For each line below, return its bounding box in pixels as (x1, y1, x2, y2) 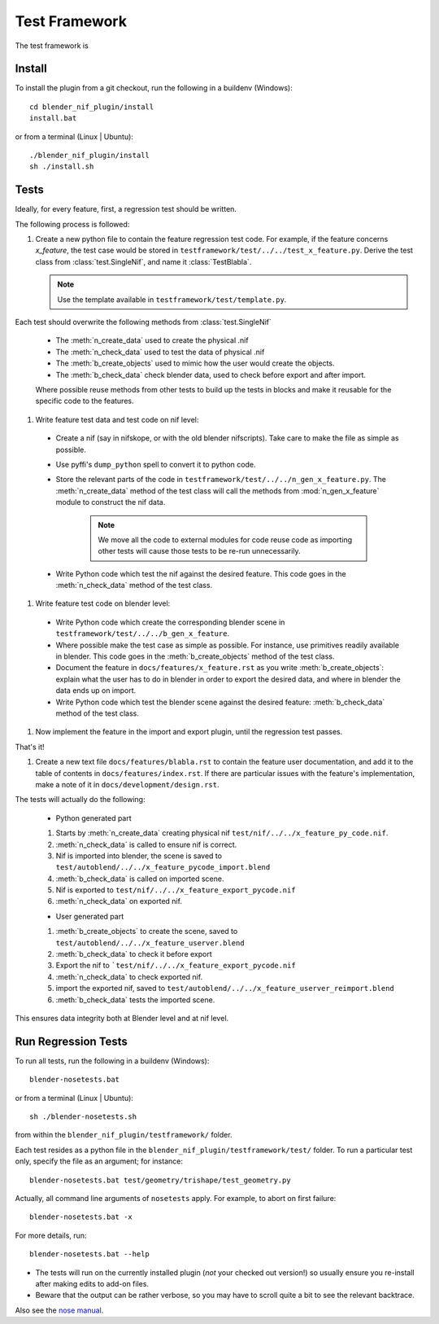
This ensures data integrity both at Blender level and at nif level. (15, 1013, 229, 1023)
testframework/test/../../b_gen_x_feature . (55, 629, 230, 638)
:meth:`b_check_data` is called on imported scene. (55, 874, 224, 883)
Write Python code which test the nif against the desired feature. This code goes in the (55, 568, 346, 578)
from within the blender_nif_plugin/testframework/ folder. (15, 1130, 233, 1140)
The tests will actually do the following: (15, 795, 146, 804)
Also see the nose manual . (15, 1305, 104, 1315)
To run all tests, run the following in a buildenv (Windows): (15, 1055, 210, 1066)
